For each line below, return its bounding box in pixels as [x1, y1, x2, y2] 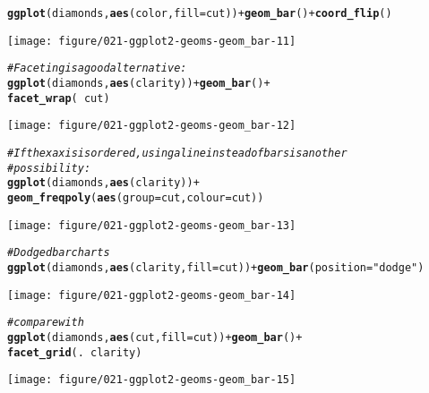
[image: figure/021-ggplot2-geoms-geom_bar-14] [7, 288, 296, 302]
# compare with [7, 316, 84, 329]
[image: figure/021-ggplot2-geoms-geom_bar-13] [7, 218, 296, 232]
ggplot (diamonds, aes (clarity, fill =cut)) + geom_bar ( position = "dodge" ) [7, 261, 425, 274]
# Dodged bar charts [7, 246, 110, 260]
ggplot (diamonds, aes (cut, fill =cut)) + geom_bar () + [7, 330, 303, 344]
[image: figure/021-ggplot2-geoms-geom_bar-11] [7, 34, 296, 47]
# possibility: [7, 161, 91, 175]
